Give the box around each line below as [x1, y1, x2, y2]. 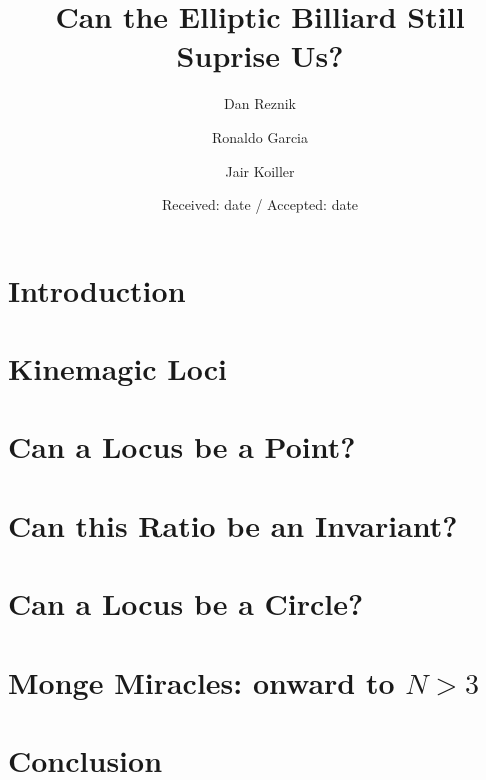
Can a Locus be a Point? [8, 426, 356, 467]
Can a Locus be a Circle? [8, 583, 364, 624]
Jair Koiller [225, 160, 295, 181]
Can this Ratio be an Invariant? [8, 504, 458, 545]
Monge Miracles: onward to [8, 661, 395, 702]
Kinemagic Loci [8, 348, 227, 389]
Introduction [8, 269, 186, 310]
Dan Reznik [224, 93, 296, 114]
